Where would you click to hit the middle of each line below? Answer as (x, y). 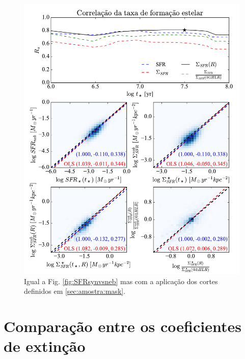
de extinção (45, 346)
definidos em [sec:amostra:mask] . (75, 291)
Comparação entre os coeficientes (122, 326)
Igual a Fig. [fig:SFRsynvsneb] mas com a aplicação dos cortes (121, 281)
